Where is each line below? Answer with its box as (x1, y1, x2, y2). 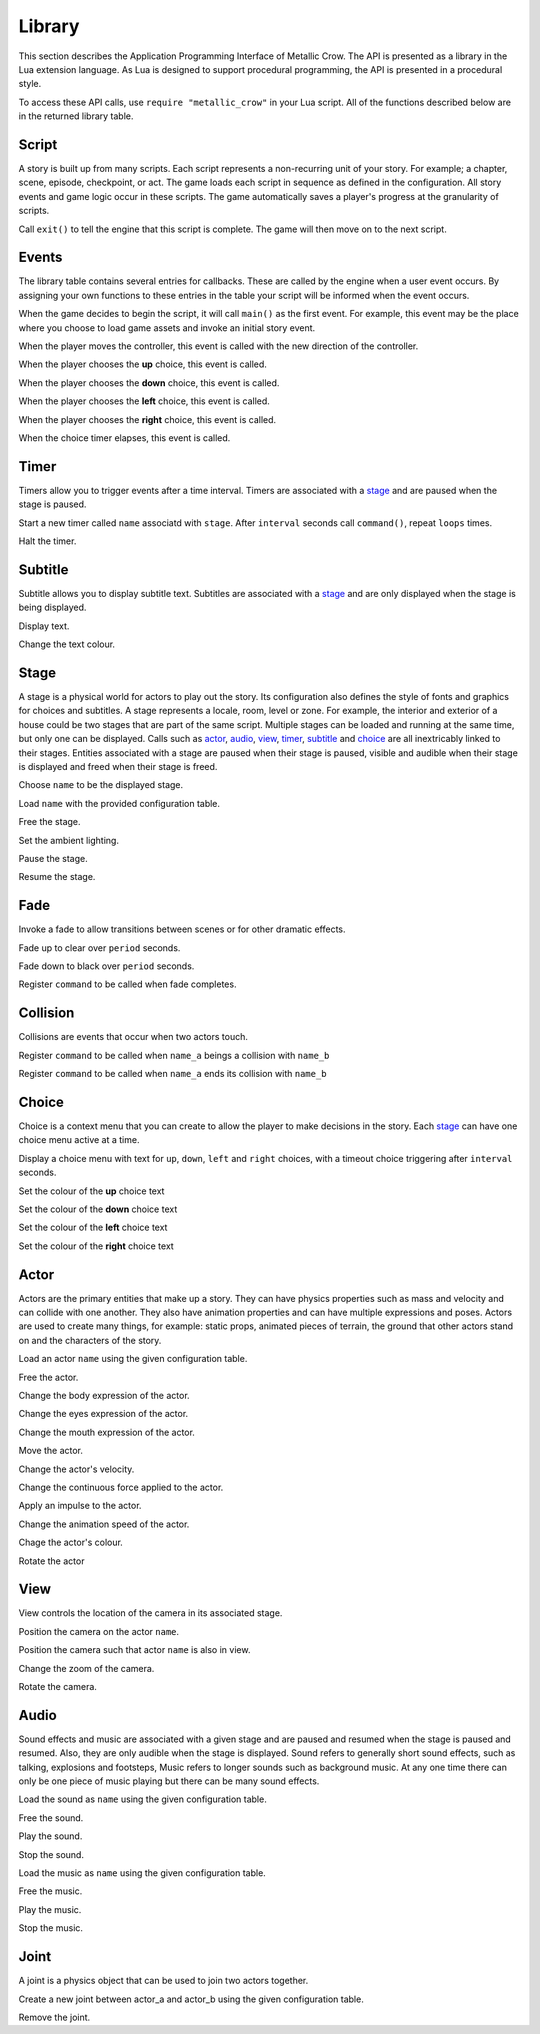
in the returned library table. (18, 110, 134, 122)
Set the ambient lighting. (18, 834, 120, 846)
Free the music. (18, 1885, 83, 1897)
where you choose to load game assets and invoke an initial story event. (18, 321, 316, 334)
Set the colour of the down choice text (18, 1203, 178, 1215)
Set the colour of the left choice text (18, 1221, 168, 1234)
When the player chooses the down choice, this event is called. (18, 376, 280, 389)
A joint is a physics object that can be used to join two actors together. (18, 1975, 309, 1987)
